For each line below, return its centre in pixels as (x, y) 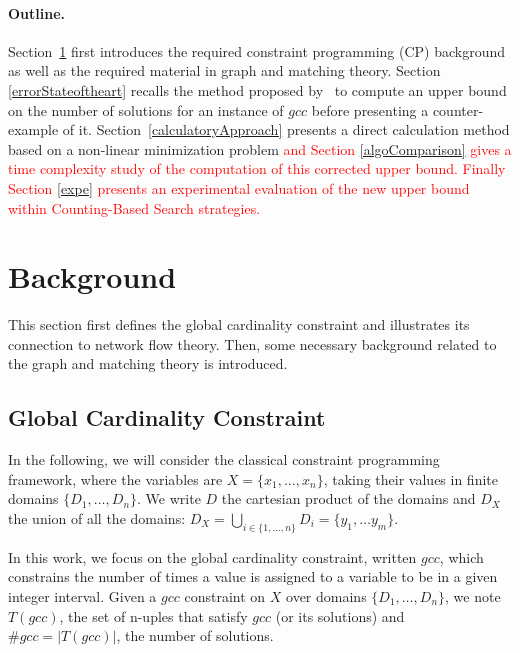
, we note (473, 596)
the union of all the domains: (97, 518)
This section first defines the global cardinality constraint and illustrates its (239, 324)
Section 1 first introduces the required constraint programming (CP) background (257, 50)
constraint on (225, 596)
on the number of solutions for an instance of (146, 109)
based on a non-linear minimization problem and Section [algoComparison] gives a (260, 148)
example (33, 129)
